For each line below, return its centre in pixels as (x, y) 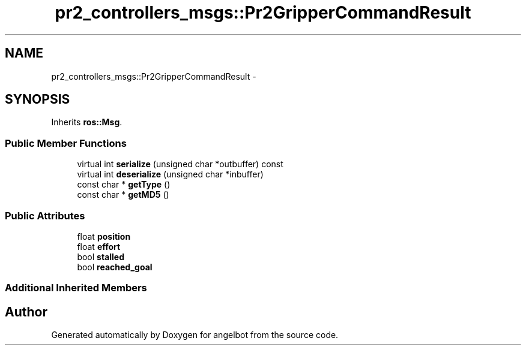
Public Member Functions (66, 143)
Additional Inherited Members (76, 288)
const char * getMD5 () (123, 195)
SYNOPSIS (38, 99)
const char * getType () (124, 185)
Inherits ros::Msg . (87, 122)
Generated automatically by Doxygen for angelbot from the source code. (195, 335)
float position (104, 236)
